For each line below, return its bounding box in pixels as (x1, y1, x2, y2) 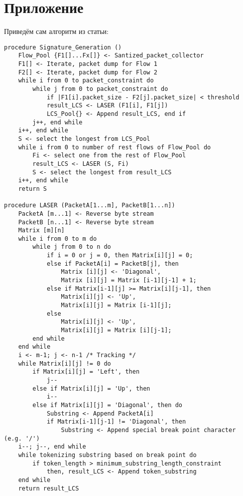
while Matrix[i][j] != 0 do (18, 360, 111, 367)
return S (18, 185, 47, 192)
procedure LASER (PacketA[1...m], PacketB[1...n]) (4, 202, 175, 209)
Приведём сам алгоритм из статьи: (4, 26, 109, 36)
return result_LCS (18, 485, 79, 492)
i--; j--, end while (18, 443, 86, 451)
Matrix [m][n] (18, 227, 65, 234)
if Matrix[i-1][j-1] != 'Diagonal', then (46, 418, 186, 426)
